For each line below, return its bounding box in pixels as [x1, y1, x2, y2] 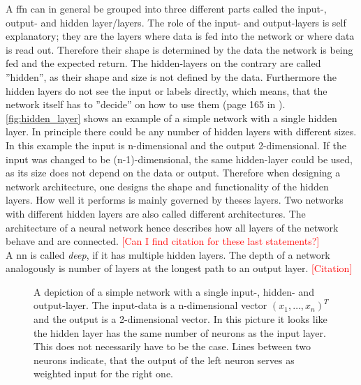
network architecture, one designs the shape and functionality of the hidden [6, 179, 329, 193]
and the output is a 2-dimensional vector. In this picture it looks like [34, 312, 327, 326]
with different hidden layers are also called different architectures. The [6, 206, 306, 220]
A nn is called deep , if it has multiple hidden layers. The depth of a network [6, 247, 330, 262]
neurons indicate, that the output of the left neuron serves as [34, 352, 295, 367]
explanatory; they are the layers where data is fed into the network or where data [6, 29, 355, 43]
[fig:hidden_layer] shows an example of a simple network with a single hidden [6, 110, 337, 125]
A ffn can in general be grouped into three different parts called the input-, [6, 1, 327, 15]
